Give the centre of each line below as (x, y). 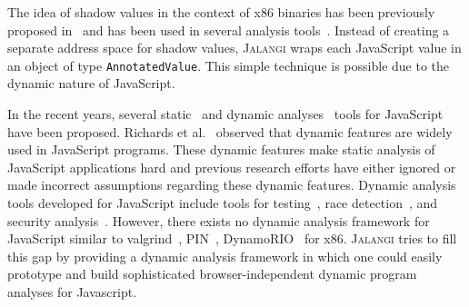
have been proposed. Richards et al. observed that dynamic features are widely (230, 131)
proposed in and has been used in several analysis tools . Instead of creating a (229, 30)
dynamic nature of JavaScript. (91, 83)
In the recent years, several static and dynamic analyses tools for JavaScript (225, 114)
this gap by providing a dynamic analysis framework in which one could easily (225, 256)
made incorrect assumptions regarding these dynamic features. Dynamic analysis (232, 185)
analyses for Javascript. (72, 291)
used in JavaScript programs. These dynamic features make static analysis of (221, 149)
